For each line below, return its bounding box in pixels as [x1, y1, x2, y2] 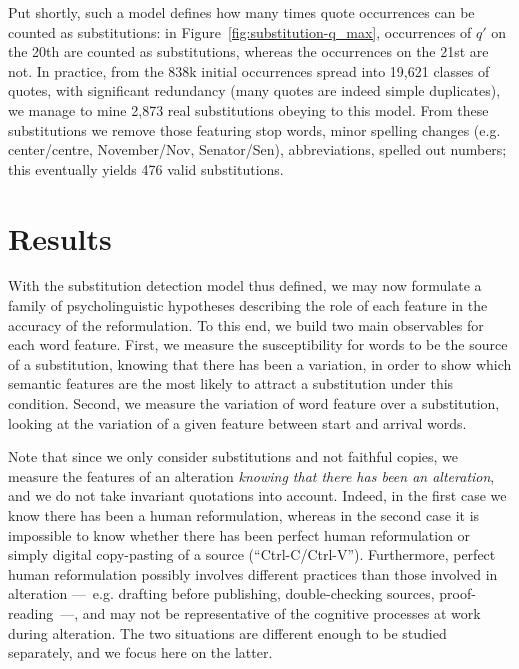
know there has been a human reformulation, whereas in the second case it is [8, 505, 480, 525]
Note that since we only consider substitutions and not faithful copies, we [8, 446, 459, 467]
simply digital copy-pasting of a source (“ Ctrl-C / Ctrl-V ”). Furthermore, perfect [8, 544, 496, 565]
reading [8, 602, 54, 623]
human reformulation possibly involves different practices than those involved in [8, 563, 498, 584]
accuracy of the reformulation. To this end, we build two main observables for [8, 314, 484, 335]
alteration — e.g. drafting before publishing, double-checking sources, [8, 583, 435, 604]
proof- [439, 583, 476, 604]
